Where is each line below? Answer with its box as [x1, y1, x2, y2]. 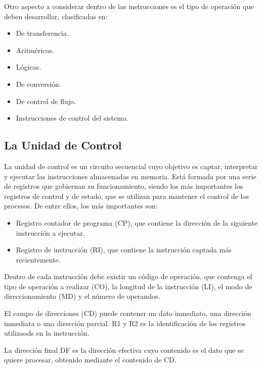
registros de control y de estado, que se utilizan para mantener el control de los [4, 190, 249, 201]
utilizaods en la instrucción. [4, 328, 90, 338]
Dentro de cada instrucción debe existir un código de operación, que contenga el [4, 271, 252, 282]
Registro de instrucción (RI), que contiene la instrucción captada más [16, 244, 232, 255]
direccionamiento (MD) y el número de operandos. [4, 291, 160, 301]
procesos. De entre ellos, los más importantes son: [4, 200, 158, 211]
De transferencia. [16, 28, 69, 38]
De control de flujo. [16, 95, 76, 106]
